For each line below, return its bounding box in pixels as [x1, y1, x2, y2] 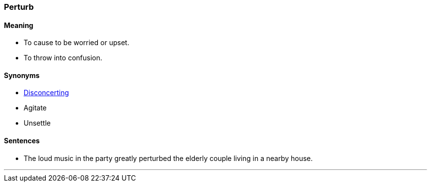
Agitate [24, 104, 47, 112]
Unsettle [24, 119, 51, 128]
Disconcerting [24, 88, 69, 97]
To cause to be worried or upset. [24, 38, 129, 47]
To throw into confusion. [24, 53, 102, 62]
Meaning [4, 21, 33, 29]
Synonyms [4, 71, 40, 80]
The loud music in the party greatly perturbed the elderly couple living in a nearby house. [24, 154, 313, 162]
